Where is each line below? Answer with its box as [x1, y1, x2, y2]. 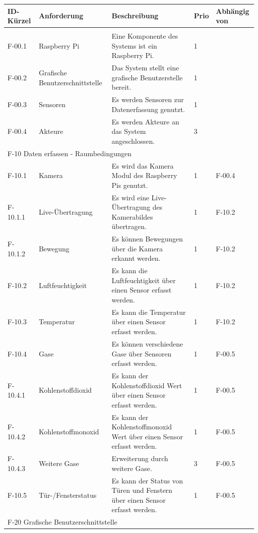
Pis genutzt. [111, 179, 148, 190]
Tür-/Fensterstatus [39, 490, 97, 500]
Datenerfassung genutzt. [111, 104, 185, 114]
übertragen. [111, 221, 147, 232]
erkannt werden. [111, 253, 161, 263]
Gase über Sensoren [111, 348, 172, 358]
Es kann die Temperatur [111, 306, 186, 317]
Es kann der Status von [111, 475, 183, 485]
